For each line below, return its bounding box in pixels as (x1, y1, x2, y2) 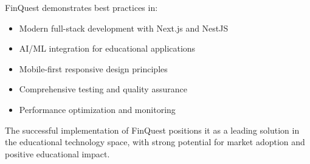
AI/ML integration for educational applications (19, 42, 196, 55)
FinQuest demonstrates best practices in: (5, 1, 158, 13)
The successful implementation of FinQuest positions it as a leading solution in (5, 123, 300, 136)
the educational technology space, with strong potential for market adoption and (5, 135, 305, 148)
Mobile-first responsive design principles (19, 62, 168, 75)
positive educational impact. (5, 147, 110, 160)
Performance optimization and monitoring (19, 103, 176, 115)
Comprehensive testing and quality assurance (19, 83, 187, 95)
